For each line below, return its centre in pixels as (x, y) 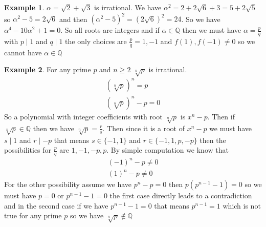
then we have (53, 128)
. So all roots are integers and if (110, 30)
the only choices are (96, 41)
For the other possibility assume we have (68, 184)
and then (73, 19)
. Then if (221, 117)
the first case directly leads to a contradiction (181, 195)
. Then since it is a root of (143, 128)
